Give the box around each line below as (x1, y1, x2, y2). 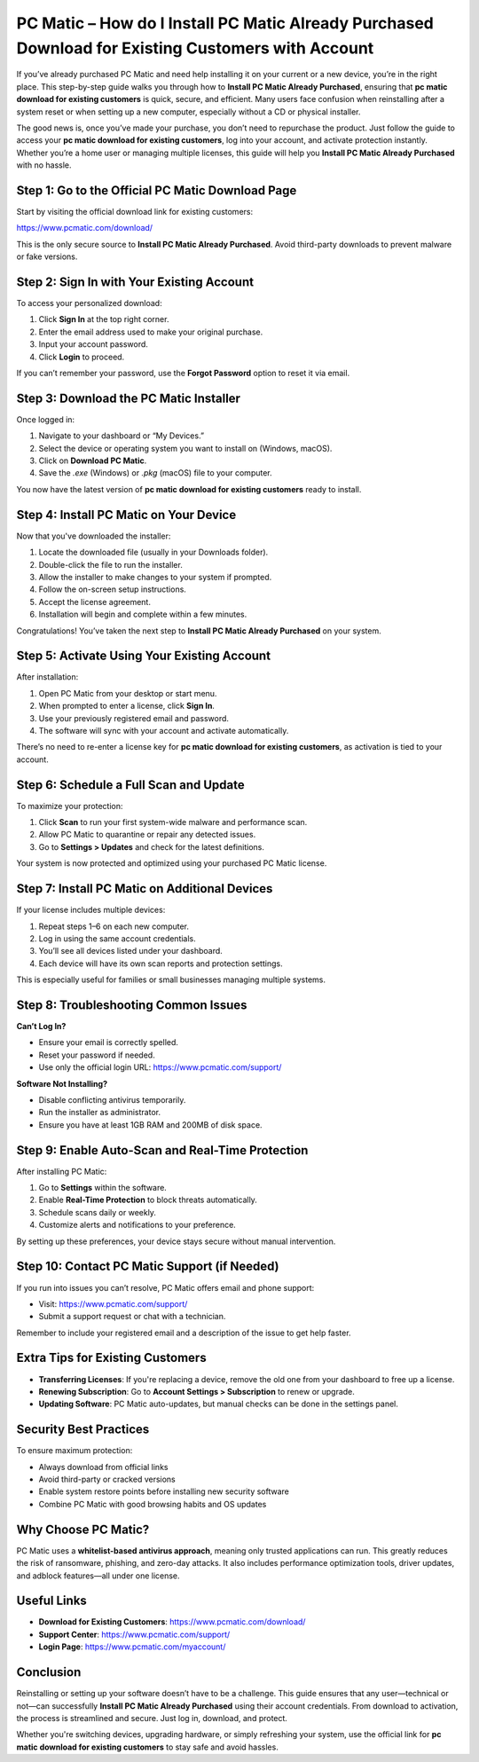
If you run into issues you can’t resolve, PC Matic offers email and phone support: (16, 1282, 315, 1293)
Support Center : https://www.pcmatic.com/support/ (38, 1629, 231, 1640)
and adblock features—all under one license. (16, 1570, 181, 1581)
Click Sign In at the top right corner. (38, 314, 169, 325)
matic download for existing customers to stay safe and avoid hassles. (16, 1742, 279, 1752)
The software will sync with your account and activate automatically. (38, 725, 289, 735)
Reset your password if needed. (38, 1050, 155, 1060)
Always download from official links (38, 1461, 169, 1472)
